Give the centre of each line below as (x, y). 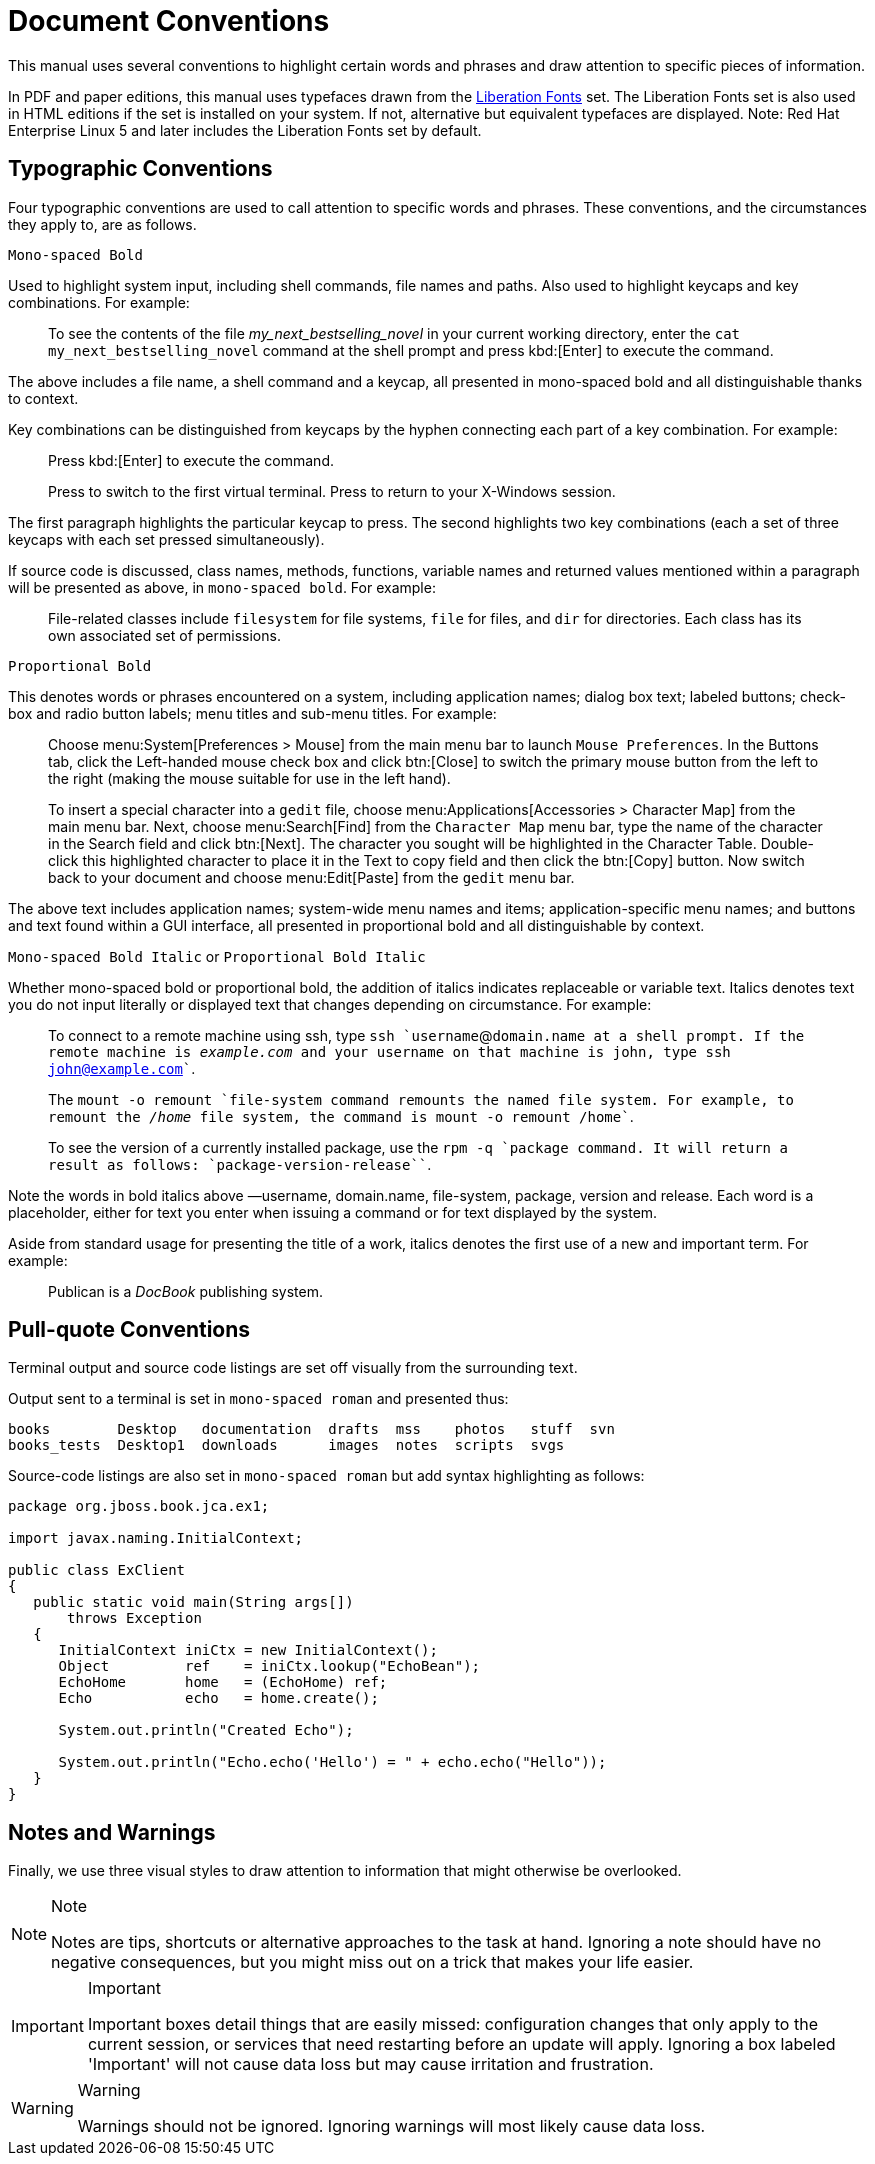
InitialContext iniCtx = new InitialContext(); (248, 1650)
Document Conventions (169, 21)
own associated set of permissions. (164, 635)
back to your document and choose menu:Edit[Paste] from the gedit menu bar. (311, 877)
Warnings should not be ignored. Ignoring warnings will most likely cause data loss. (391, 2126)
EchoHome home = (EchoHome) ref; (223, 1682)
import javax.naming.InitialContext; (156, 1538)
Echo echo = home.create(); (218, 1698)
